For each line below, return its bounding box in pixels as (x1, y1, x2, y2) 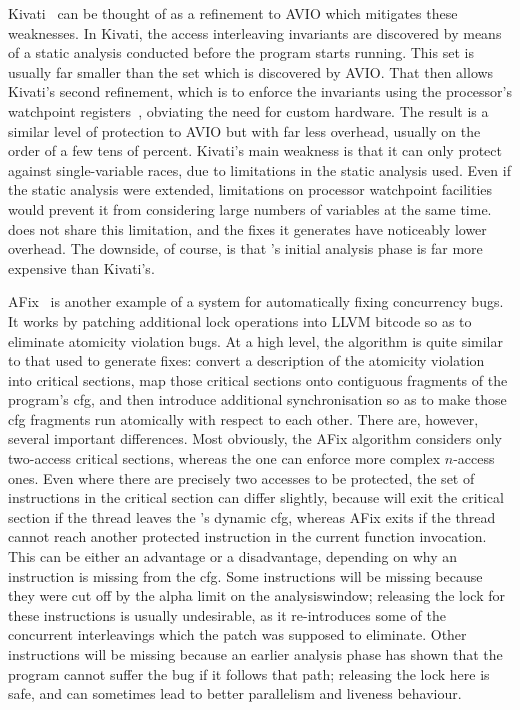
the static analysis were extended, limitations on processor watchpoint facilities (8, 179, 493, 200)
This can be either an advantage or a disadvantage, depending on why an (8, 546, 458, 567)
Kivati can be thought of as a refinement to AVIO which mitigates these (8, 3, 458, 23)
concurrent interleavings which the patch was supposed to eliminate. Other (8, 624, 467, 645)
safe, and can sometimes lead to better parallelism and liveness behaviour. (8, 683, 462, 704)
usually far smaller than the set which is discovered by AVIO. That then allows (8, 61, 494, 82)
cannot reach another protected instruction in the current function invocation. (8, 526, 487, 547)
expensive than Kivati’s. (8, 257, 155, 278)
